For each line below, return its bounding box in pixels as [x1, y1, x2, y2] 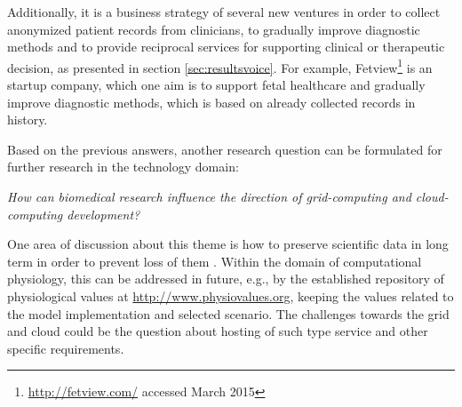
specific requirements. [7, 339, 124, 357]
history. [7, 110, 48, 129]
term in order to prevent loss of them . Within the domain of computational [7, 251, 422, 270]
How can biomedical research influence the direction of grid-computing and [7, 188, 411, 205]
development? [67, 204, 140, 223]
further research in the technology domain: [7, 157, 239, 176]
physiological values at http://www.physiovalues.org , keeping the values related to [7, 286, 454, 305]
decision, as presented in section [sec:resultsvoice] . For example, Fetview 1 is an [7, 55, 433, 76]
